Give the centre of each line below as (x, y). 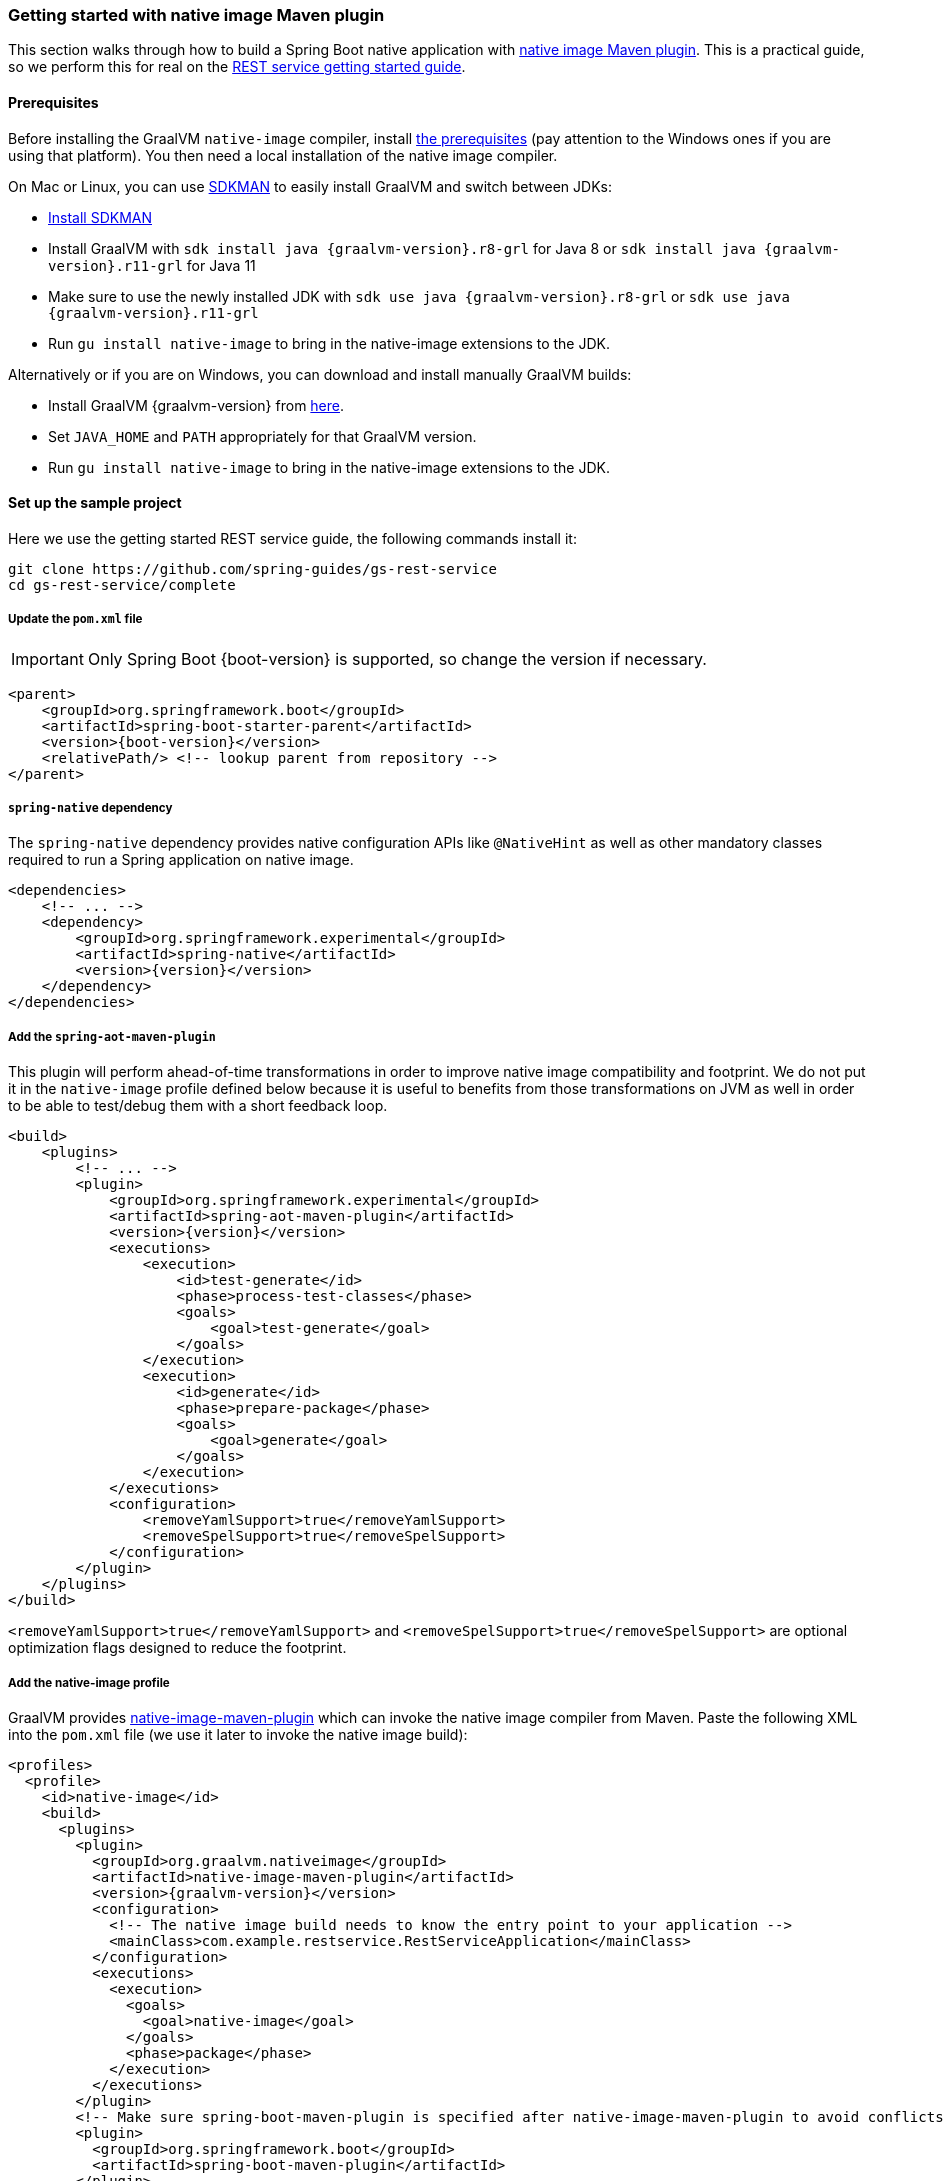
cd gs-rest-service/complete (122, 584)
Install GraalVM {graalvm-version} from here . (196, 405)
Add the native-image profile (89, 1682)
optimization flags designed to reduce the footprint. (177, 1648)
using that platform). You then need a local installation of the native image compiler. (283, 155)
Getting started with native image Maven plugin (196, 15)
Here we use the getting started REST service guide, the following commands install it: (292, 538)
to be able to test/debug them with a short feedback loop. (198, 1106)
